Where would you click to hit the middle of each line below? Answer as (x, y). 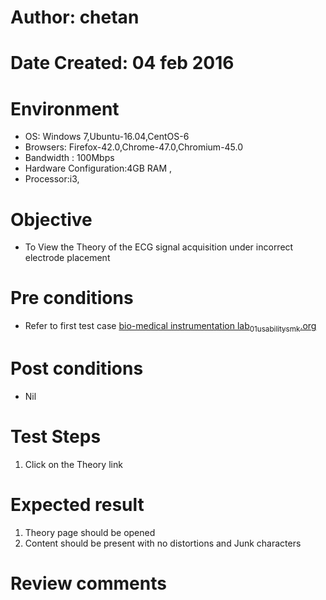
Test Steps (56, 437)
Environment (65, 108)
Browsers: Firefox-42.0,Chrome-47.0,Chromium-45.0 (134, 147)
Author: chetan (75, 17)
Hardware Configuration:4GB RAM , (98, 168)
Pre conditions (72, 298)
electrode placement (67, 258)
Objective (51, 219)
